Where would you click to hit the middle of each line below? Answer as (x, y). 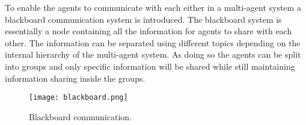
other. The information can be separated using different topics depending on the (153, 42)
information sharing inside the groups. (75, 78)
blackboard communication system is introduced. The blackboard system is (143, 19)
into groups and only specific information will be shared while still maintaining (150, 66)
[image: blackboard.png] (78, 98)
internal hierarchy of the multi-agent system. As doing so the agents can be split (153, 54)
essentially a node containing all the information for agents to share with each (148, 31)
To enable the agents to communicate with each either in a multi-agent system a (153, 7)
